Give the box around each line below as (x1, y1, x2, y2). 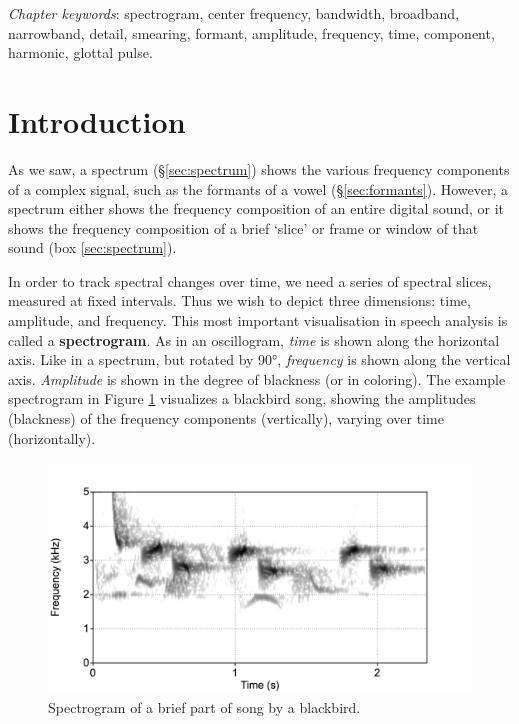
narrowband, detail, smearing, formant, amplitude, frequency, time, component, (8, 22, 495, 43)
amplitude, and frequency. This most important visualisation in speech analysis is (8, 310, 508, 331)
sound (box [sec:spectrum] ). (8, 237, 177, 258)
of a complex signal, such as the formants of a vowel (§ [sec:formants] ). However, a (8, 178, 509, 199)
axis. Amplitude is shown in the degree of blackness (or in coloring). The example (8, 368, 506, 389)
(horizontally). (8, 427, 96, 448)
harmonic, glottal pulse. (8, 42, 153, 63)
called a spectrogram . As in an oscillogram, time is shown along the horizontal (8, 329, 500, 350)
